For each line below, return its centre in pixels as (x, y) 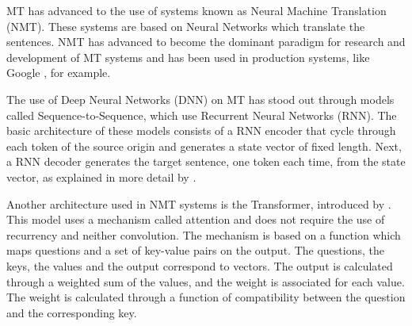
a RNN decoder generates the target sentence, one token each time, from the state (206, 161)
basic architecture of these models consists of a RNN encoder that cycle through (201, 130)
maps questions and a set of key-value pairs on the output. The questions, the (195, 250)
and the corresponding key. (72, 312)
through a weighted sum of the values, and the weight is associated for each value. (206, 281)
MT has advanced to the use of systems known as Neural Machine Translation (196, 10)
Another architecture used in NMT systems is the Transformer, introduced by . (199, 203)
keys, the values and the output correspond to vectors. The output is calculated (200, 265)
